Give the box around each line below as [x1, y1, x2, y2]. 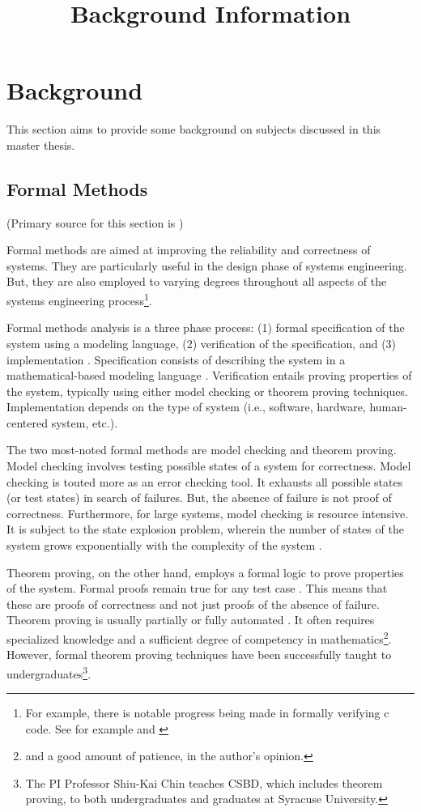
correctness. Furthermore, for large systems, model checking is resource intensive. [6, 504, 409, 521]
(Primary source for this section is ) [6, 214, 184, 231]
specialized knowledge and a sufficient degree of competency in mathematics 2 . [6, 628, 392, 647]
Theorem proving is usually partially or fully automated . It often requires [6, 611, 375, 628]
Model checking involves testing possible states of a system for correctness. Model [6, 457, 411, 474]
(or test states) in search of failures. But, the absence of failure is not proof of [6, 489, 392, 506]
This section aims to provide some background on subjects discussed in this [6, 121, 381, 138]
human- [369, 398, 407, 415]
